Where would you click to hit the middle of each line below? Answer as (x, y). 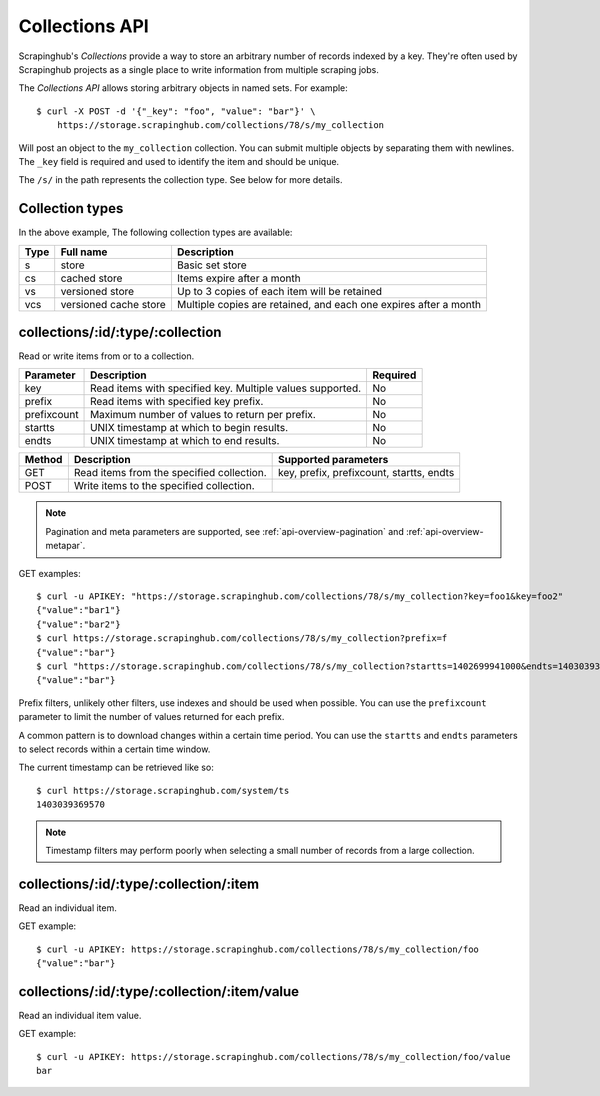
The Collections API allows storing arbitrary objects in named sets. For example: (183, 88)
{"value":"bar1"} (78, 610)
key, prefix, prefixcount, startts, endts (366, 473)
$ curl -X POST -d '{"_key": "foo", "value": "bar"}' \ (176, 111)
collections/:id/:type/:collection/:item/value (159, 991)
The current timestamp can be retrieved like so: (116, 767)
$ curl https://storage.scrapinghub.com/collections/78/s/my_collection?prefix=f (242, 638)
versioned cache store (113, 304)
